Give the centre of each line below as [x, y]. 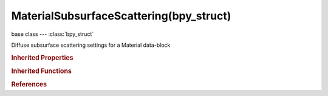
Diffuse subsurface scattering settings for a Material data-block [91, 45]
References [29, 84]
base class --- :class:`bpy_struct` [53, 34]
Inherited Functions [42, 71]
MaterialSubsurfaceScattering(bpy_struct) [121, 16]
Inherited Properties [43, 58]
